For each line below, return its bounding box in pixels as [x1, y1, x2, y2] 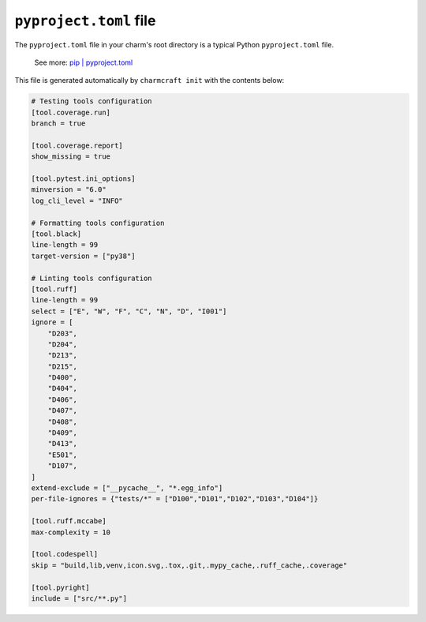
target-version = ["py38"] [31, 251, 136, 260]
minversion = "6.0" [31, 185, 106, 194]
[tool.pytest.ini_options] [31, 174, 136, 183]
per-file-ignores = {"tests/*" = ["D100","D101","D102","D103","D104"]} [31, 494, 319, 504]
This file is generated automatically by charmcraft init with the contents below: [14, 76, 285, 85]
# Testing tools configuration [31, 97, 153, 106]
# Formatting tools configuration [31, 218, 165, 227]
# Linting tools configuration [31, 273, 153, 283]
